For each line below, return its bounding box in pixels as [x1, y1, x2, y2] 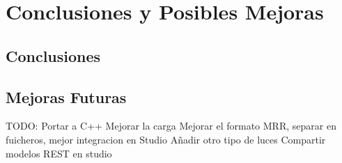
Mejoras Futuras [6, 86, 127, 107]
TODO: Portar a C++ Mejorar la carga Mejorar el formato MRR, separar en [6, 118, 336, 133]
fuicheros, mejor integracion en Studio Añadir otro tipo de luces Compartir [6, 132, 326, 146]
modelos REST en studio [6, 146, 112, 160]
